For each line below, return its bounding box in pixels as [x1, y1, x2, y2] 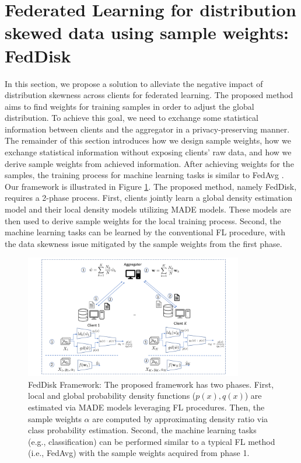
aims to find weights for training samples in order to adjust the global [5, 100, 254, 112]
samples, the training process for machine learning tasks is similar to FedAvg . [5, 169, 284, 181]
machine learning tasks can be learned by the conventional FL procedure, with [5, 226, 285, 238]
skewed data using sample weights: [5, 20, 289, 44]
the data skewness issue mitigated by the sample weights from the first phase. [5, 237, 282, 249]
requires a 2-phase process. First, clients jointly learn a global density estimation [5, 192, 292, 204]
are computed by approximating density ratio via [92, 412, 268, 424]
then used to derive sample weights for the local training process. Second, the [5, 214, 281, 227]
